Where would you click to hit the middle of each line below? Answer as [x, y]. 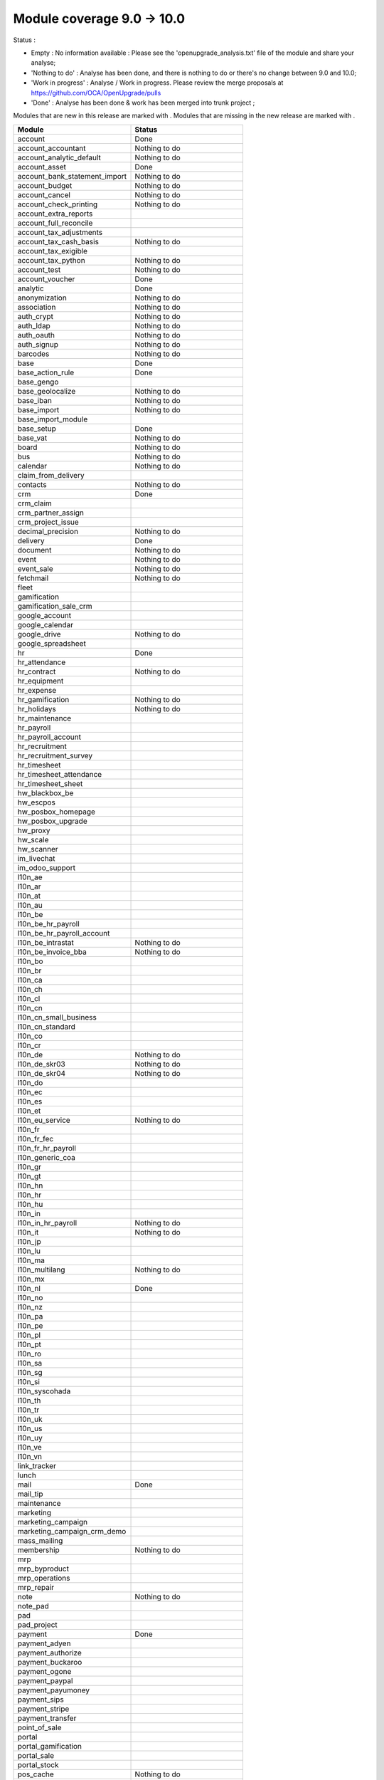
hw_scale [33, 839]
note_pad [33, 1606]
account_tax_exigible [53, 251]
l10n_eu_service [44, 1120]
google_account [44, 615]
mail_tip [30, 1494]
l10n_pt [30, 1344]
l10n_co [30, 1036]
